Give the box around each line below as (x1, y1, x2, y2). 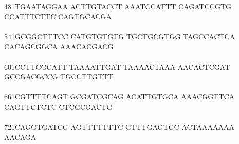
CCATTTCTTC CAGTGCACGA (4, 11, 112, 22)
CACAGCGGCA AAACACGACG (4, 41, 114, 52)
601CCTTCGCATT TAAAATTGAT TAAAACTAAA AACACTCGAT (4, 61, 230, 72)
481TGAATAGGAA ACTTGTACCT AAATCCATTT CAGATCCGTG (4, 1, 232, 11)
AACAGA (4, 131, 36, 142)
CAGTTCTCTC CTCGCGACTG (4, 101, 113, 112)
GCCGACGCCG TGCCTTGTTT (4, 71, 114, 82)
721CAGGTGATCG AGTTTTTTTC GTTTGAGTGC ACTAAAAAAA (4, 121, 235, 132)
